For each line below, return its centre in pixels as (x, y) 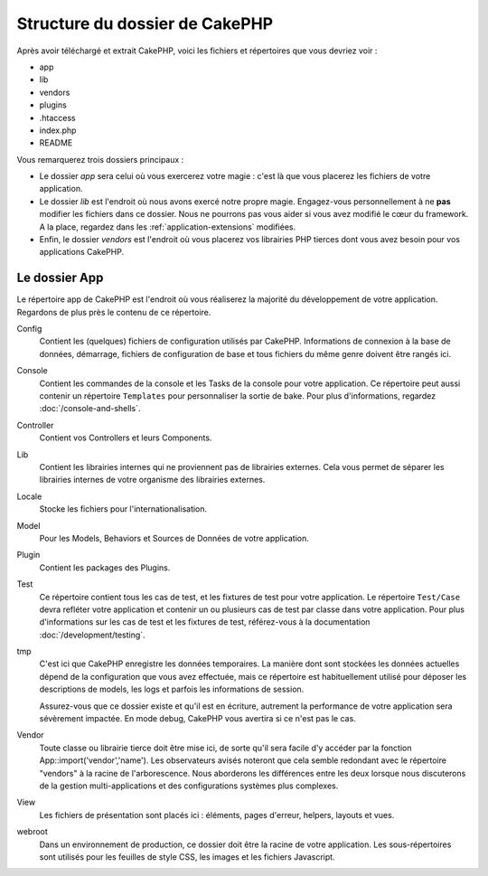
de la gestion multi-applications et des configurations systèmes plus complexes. (189, 786)
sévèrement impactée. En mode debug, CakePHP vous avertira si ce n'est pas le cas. (197, 719)
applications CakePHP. (82, 252)
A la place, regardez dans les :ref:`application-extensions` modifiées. (168, 227)
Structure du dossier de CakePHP (145, 24)
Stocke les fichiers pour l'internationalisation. (123, 509)
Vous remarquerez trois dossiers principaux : (100, 159)
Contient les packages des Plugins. (105, 567)
